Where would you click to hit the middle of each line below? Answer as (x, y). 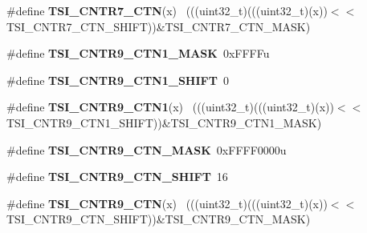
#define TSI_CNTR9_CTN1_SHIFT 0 (118, 80)
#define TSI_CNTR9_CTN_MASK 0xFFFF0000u (147, 149)
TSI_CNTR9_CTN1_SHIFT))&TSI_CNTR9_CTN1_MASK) (164, 122)
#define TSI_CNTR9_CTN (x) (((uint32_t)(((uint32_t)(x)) (167, 203)
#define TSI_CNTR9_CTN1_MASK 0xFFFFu (138, 53)
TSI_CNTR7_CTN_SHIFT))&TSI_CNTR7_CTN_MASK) (159, 26)
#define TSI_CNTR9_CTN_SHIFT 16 (117, 177)
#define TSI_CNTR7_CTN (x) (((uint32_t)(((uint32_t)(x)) (167, 10)
